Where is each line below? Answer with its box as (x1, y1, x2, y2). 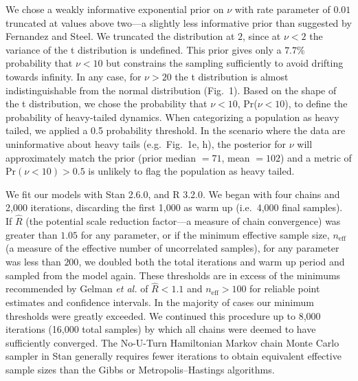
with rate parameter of (234, 2, 331, 16)
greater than (5, 227, 58, 241)
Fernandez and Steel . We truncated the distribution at (5, 29, 235, 43)
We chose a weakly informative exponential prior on (5, 2, 224, 16)
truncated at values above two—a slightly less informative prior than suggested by (5, 15, 352, 30)
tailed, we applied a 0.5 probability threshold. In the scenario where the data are (5, 123, 346, 138)
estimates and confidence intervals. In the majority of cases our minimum (5, 294, 314, 309)
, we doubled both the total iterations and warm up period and (78, 254, 345, 268)
